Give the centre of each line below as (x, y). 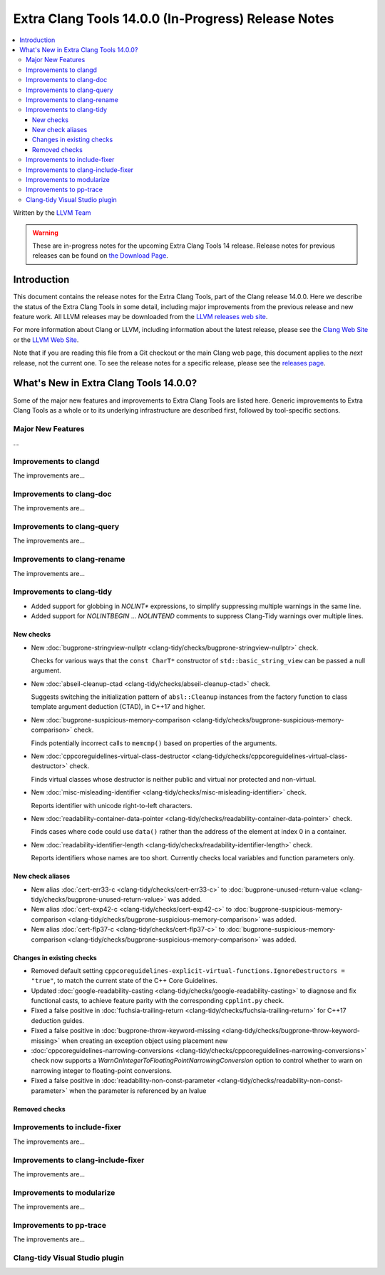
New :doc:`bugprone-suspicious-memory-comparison (111, 720)
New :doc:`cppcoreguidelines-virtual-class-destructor (111, 756)
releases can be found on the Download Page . (101, 256)
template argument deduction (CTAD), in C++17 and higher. (118, 707)
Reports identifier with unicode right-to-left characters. (112, 805)
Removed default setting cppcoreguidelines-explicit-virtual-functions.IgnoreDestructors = (188, 970)
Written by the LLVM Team (52, 213)
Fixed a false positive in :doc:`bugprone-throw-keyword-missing (125, 1031)
